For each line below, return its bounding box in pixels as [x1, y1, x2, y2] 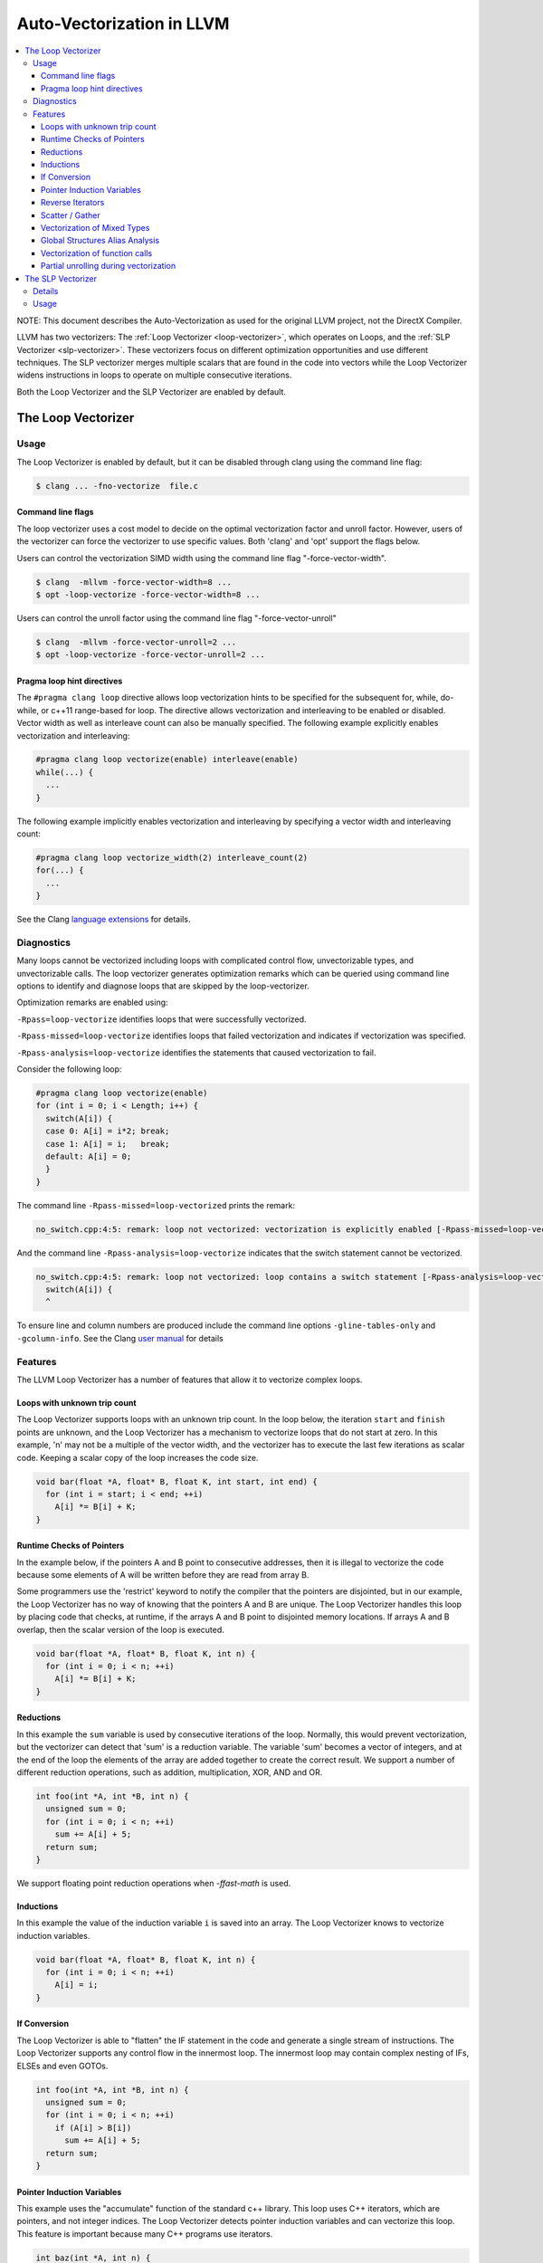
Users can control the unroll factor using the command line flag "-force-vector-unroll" [16, 612, 337, 624]
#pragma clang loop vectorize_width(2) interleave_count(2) [35, 853, 309, 864]
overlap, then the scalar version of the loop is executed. [16, 1624, 225, 1635]
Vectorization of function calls [41, 247, 153, 258]
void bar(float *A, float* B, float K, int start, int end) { [35, 1476, 318, 1486]
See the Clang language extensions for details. [16, 914, 191, 925]
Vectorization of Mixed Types [41, 223, 150, 234]
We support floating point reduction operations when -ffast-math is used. [16, 1877, 291, 1888]
